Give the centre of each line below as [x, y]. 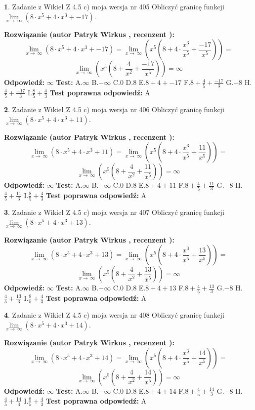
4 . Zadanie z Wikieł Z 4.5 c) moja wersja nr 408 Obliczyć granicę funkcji [114, 315]
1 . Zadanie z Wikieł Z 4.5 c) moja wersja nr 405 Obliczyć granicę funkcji [114, 6]
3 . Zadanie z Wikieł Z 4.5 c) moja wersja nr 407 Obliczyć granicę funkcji [114, 212]
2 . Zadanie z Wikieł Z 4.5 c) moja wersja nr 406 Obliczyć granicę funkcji [114, 109]
